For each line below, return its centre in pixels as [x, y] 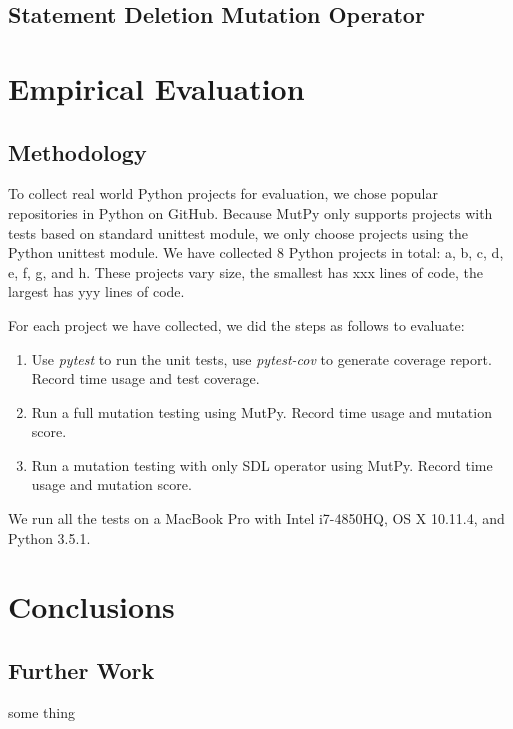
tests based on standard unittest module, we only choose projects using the [238, 232]
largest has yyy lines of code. [96, 291]
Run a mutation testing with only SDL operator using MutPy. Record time [262, 464]
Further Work [81, 670]
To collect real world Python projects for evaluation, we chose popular [223, 193]
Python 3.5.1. [49, 537]
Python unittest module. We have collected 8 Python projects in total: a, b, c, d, [256, 252]
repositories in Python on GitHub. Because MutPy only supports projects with [250, 212]
